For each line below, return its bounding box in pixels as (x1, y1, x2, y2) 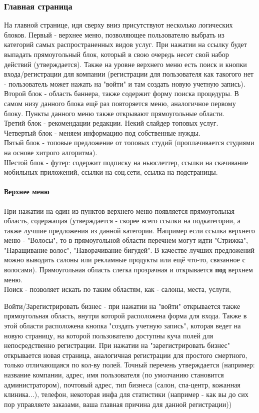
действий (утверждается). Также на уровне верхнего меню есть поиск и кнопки (4, 59, 247, 69)
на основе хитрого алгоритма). (4, 147, 97, 157)
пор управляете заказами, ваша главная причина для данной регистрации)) (4, 398, 232, 409)
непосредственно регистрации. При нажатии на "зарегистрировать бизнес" (4, 340, 230, 350)
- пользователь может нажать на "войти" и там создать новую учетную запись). (4, 78, 245, 89)
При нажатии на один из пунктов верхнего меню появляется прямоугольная (4, 205, 234, 216)
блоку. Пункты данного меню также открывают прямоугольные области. (4, 108, 225, 118)
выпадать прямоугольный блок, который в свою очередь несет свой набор (4, 49, 229, 59)
